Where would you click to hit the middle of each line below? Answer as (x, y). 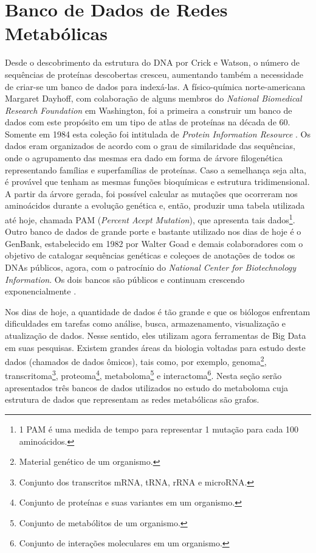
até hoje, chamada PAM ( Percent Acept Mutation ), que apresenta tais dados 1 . (150, 219)
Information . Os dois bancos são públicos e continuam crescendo (125, 279)
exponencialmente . (41, 291)
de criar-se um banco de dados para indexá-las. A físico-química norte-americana (155, 86)
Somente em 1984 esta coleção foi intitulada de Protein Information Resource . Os (158, 134)
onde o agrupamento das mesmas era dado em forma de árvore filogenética (144, 158)
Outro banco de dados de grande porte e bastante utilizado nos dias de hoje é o (153, 231)
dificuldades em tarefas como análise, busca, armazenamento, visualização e (146, 323)
